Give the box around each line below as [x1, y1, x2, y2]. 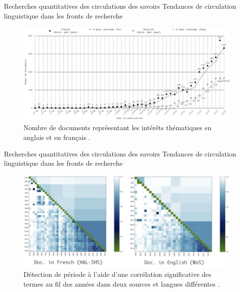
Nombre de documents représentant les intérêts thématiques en [23, 122, 212, 133]
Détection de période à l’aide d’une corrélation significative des [23, 269, 212, 279]
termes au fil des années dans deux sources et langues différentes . [23, 278, 220, 289]
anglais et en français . [23, 132, 91, 142]
